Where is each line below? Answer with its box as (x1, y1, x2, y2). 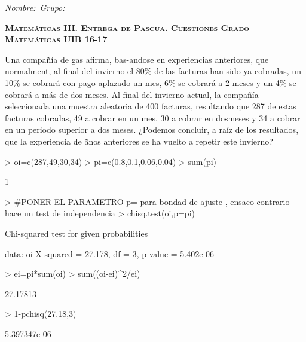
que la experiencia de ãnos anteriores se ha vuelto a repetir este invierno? (5, 135, 273, 147)
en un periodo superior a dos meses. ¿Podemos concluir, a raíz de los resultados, (5, 123, 299, 136)
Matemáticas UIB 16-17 (5, 33, 108, 45)
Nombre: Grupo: (5, 1, 65, 13)
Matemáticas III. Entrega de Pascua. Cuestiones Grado (5, 21, 249, 33)
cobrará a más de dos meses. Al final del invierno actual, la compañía (5, 88, 259, 100)
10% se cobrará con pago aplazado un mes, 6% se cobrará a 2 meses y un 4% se (5, 76, 296, 88)
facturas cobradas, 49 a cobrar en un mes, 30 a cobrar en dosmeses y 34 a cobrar (5, 111, 301, 124)
